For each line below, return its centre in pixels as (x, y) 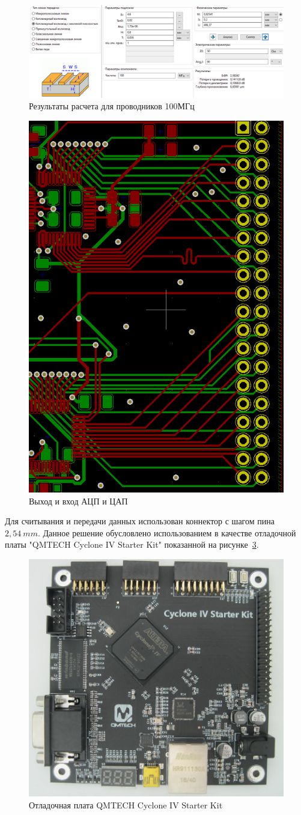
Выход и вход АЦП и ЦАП (78, 501)
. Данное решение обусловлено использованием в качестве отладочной (167, 532)
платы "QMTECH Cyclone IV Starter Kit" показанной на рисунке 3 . (132, 544)
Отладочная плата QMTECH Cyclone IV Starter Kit (126, 804)
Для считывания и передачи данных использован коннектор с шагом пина (140, 521)
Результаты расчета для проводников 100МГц (112, 106)
